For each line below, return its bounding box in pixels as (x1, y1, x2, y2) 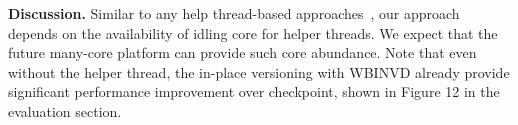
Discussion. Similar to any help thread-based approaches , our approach (8, 3, 460, 23)
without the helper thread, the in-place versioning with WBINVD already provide (8, 61, 510, 82)
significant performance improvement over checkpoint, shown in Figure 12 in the (8, 81, 500, 102)
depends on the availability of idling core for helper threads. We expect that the (8, 22, 498, 43)
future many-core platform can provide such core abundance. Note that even (8, 42, 477, 63)
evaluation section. (8, 100, 122, 121)
